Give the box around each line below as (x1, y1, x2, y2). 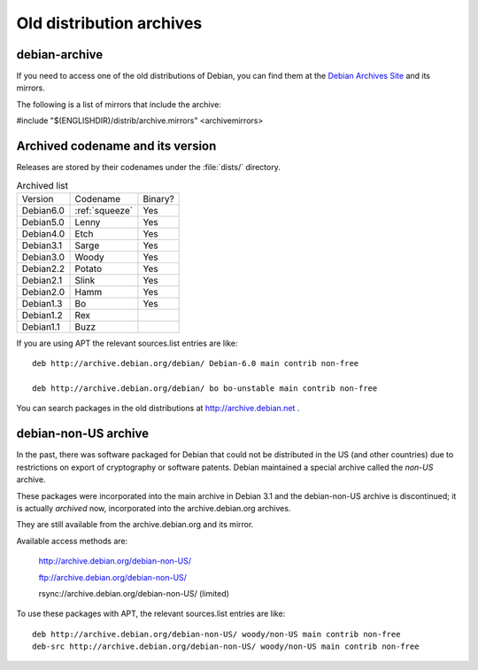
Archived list (16, 179, 69, 191)
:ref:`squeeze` (74, 204, 133, 216)
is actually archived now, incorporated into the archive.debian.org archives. (16, 502, 291, 513)
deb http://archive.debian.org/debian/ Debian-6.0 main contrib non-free (32, 359, 359, 369)
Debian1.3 (21, 297, 63, 309)
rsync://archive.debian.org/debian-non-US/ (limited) (38, 588, 230, 598)
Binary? (143, 192, 174, 205)
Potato (74, 262, 103, 275)
